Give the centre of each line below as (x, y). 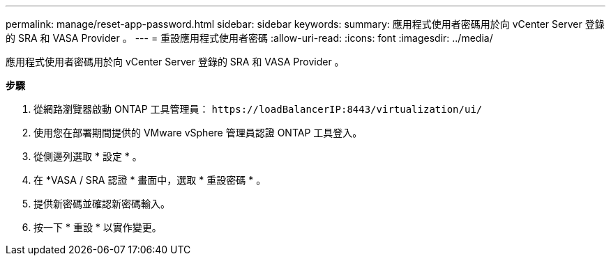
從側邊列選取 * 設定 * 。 (88, 156)
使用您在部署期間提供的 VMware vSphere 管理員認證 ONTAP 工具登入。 (198, 133)
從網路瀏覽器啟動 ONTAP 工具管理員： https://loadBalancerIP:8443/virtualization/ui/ (258, 109)
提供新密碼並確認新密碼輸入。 (102, 204)
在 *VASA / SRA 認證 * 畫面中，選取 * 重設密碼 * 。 (150, 180)
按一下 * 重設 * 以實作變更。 (98, 227)
